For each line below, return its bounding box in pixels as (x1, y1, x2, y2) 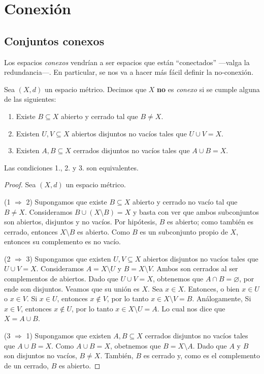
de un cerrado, (4, 360, 49, 370)
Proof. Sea (4, 179, 36, 190)
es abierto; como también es (167, 216, 254, 227)
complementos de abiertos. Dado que (4, 273, 118, 284)
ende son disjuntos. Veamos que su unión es (4, 283, 140, 294)
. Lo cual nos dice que (157, 303, 225, 313)
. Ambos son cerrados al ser (152, 263, 238, 274)
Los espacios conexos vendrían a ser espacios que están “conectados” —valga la (4, 56, 250, 67)
